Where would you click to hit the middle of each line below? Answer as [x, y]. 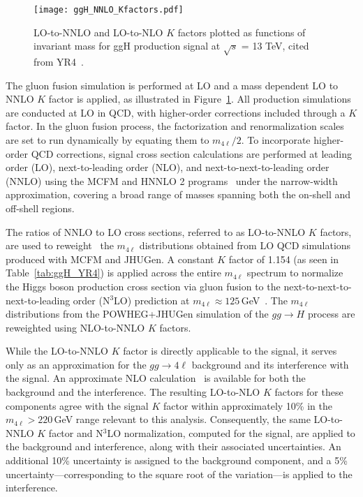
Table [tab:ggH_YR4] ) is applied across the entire [113, 273]
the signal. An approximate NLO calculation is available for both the [156, 378]
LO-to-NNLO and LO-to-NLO [98, 32]
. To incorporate [276, 139]
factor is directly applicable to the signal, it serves [230, 351]
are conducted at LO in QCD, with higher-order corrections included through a [176, 112]
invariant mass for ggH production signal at [127, 46]
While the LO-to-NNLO [57, 351]
